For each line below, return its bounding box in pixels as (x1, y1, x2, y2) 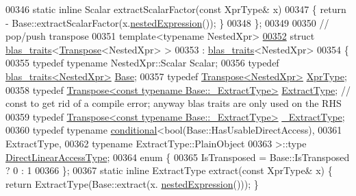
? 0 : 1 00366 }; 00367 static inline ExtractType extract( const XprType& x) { (5, 163, 333, 177)
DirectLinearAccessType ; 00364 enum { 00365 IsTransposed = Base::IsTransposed (5, 149, 350, 164)
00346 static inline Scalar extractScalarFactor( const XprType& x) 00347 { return (5, 2, 346, 16)
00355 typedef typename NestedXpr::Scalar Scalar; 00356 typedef (5, 56, 279, 70)
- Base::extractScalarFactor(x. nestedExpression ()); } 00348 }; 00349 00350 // (5, 15, 329, 29)
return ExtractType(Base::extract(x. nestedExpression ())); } (5, 176, 259, 191)
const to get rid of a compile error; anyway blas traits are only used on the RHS (5, 96, 342, 110)
